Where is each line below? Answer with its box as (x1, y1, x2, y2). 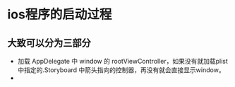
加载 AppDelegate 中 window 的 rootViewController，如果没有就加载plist (17, 57, 228, 65)
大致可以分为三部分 (7, 37, 91, 49)
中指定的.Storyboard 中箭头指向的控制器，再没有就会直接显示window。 (17, 66, 225, 74)
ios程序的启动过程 (7, 6, 112, 23)
